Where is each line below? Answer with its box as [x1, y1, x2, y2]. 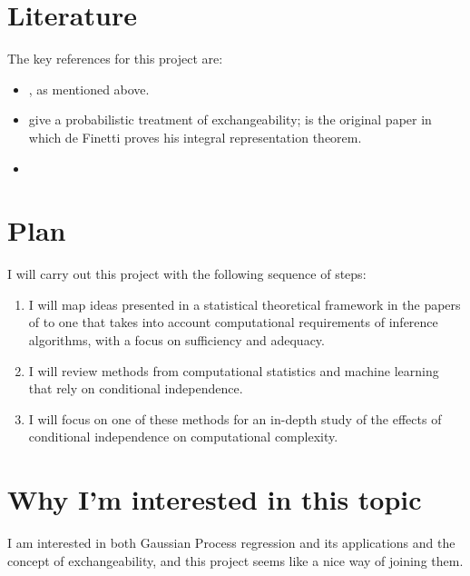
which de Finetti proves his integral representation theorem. [28, 127, 362, 146]
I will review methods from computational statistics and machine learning [28, 361, 439, 380]
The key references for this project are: [7, 49, 223, 68]
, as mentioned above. [28, 79, 150, 98]
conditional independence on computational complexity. [28, 427, 338, 446]
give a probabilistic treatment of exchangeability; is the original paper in [28, 110, 432, 129]
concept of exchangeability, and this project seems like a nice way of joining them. [7, 551, 464, 570]
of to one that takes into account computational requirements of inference [28, 313, 438, 332]
